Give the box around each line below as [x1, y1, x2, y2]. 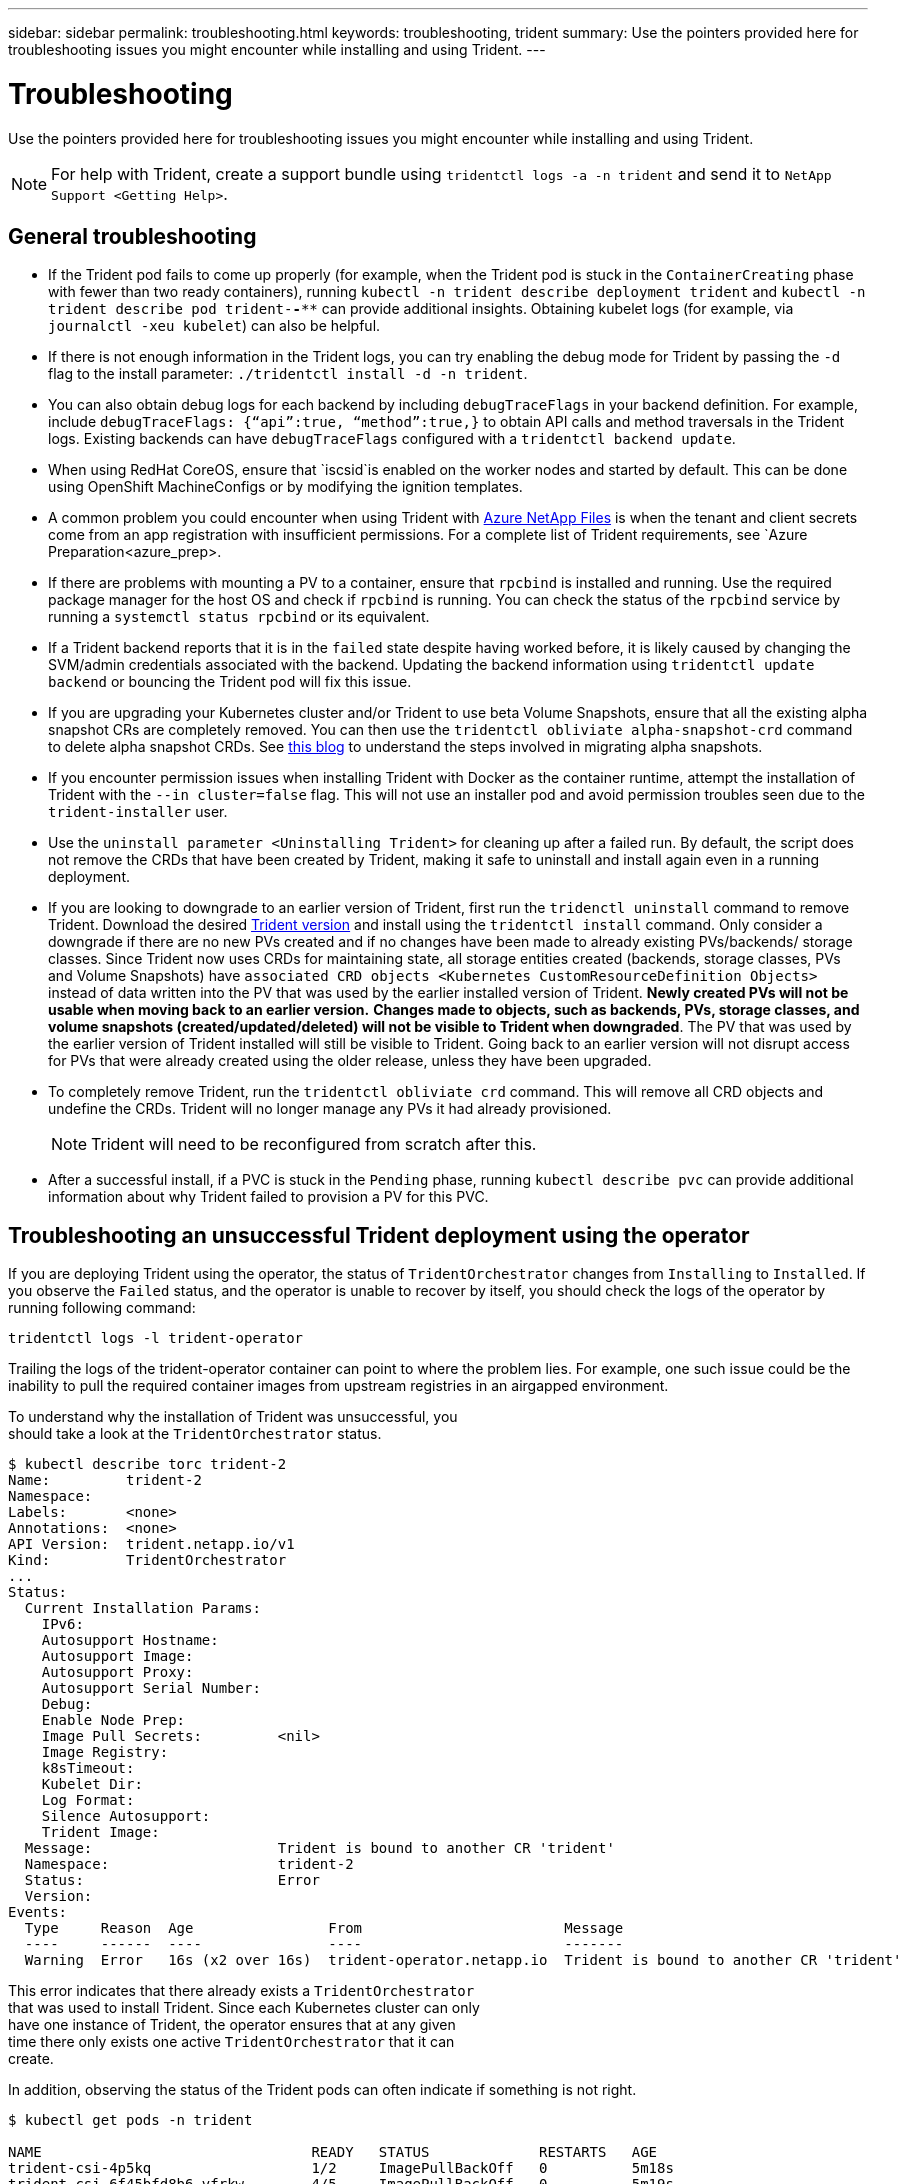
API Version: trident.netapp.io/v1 [8, 1536, 295, 1553]
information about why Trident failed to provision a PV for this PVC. [48, 1188, 489, 1206]
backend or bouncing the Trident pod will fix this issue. [48, 673, 412, 691]
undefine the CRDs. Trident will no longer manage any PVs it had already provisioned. [48, 1100, 612, 1118]
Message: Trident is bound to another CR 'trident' [24, 1840, 615, 1857]
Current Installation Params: [24, 1600, 261, 1617]
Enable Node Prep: [41, 1712, 186, 1729]
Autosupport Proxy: [41, 1664, 194, 1681]
